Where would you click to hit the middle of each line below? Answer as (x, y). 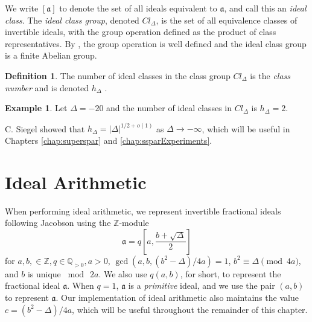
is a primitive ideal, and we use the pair (202, 285)
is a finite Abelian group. (51, 55)
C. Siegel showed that (45, 128)
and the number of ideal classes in (169, 108)
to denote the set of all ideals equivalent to (138, 8)
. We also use (123, 273)
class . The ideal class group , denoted (72, 20)
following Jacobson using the (58, 223)
